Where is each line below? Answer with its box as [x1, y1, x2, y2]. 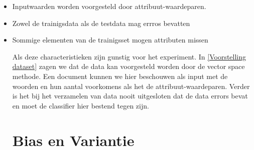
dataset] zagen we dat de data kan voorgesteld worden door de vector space [12, 61, 245, 71]
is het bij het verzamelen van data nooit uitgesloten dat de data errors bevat [12, 90, 248, 101]
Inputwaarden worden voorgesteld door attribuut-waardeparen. [12, 1, 206, 11]
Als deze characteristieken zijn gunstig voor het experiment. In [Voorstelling [12, 51, 246, 61]
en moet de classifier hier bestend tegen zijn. [12, 100, 149, 110]
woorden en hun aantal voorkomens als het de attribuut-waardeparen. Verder [12, 80, 250, 91]
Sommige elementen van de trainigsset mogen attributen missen [12, 34, 208, 45]
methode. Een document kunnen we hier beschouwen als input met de [12, 70, 228, 81]
